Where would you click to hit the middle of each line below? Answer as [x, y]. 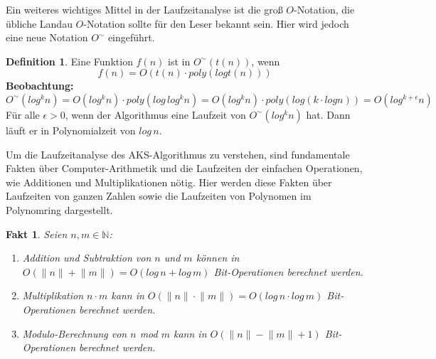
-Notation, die [324, 9]
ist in [179, 61]
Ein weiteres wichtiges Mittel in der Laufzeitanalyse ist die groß [144, 9]
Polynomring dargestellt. [59, 209]
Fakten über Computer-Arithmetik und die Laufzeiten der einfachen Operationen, [184, 168]
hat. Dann [328, 114]
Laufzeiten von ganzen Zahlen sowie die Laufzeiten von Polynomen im [159, 196]
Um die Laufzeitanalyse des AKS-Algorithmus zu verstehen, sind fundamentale [178, 154]
